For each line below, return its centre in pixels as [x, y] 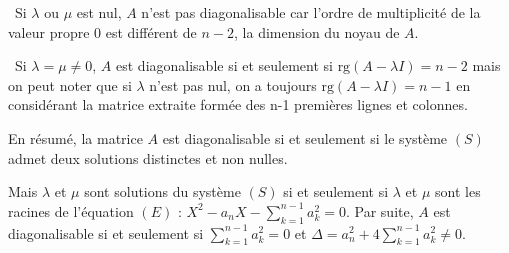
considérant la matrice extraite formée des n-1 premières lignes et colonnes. [238, 104]
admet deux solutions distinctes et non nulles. [148, 157]
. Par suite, [380, 210]
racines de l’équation [71, 210]
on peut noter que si [70, 84]
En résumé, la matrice [75, 137]
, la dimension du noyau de [317, 31]
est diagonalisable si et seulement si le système [305, 137]
